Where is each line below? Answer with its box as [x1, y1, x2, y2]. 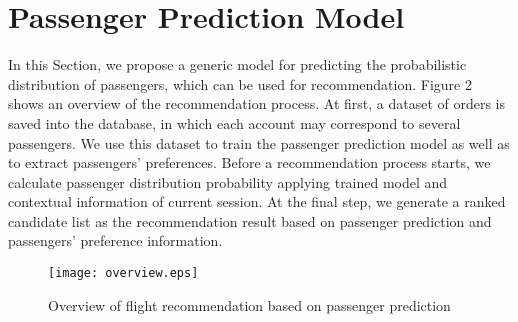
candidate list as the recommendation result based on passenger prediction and [8, 210, 492, 231]
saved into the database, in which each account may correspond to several [8, 112, 461, 133]
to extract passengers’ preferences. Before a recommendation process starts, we [8, 152, 491, 173]
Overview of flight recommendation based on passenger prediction [48, 294, 451, 315]
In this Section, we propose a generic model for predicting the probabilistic [8, 54, 467, 75]
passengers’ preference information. [8, 230, 223, 251]
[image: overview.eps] [48, 266, 199, 281]
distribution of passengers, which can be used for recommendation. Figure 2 [8, 73, 472, 94]
